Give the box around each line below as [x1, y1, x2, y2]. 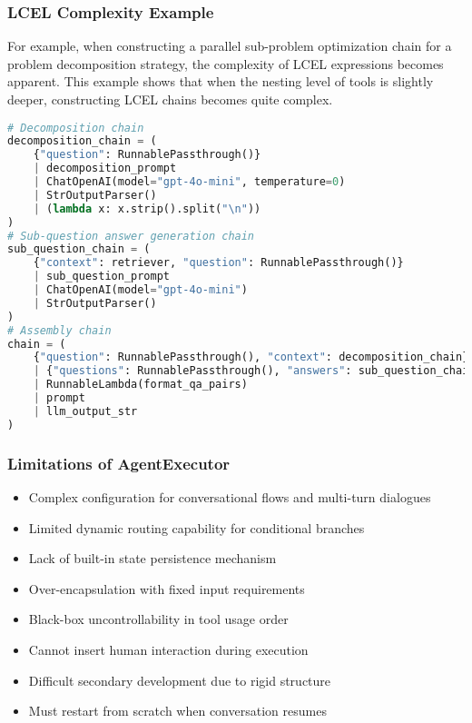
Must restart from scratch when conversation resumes [28, 701, 327, 720]
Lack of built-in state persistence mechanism [28, 549, 277, 568]
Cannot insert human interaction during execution [28, 639, 309, 659]
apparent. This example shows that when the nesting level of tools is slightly [7, 72, 434, 91]
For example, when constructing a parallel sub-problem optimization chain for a [7, 36, 452, 55]
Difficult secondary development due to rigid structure [28, 670, 331, 689]
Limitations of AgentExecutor [7, 451, 231, 474]
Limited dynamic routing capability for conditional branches [28, 518, 365, 537]
